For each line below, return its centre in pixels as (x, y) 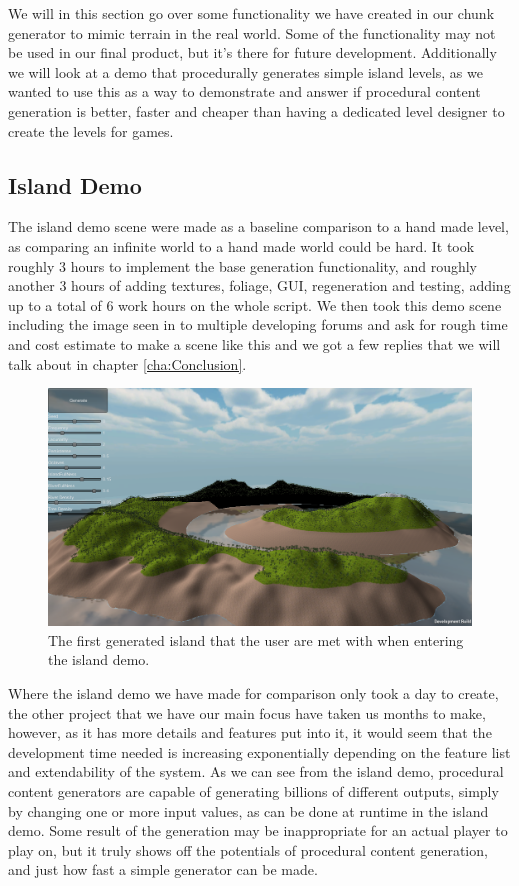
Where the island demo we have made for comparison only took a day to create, (253, 692)
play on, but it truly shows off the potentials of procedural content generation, (248, 849)
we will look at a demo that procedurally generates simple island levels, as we (245, 71)
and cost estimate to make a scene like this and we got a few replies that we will (254, 343)
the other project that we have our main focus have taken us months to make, (247, 712)
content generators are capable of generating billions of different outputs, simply (253, 790)
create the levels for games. (91, 130)
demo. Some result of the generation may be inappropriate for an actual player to (258, 830)
